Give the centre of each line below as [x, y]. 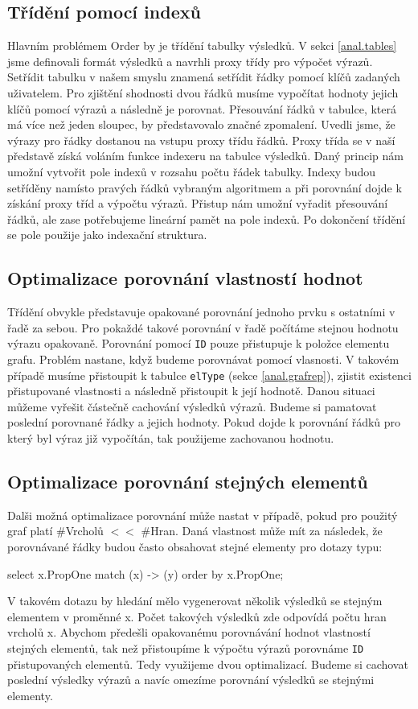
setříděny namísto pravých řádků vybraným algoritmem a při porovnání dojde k [205, 187]
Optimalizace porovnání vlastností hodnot [185, 278]
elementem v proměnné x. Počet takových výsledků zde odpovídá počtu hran [197, 616]
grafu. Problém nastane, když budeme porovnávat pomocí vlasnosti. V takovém [203, 359]
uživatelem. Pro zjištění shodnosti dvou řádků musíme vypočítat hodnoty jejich [203, 92]
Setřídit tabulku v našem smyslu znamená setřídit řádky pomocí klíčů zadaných [204, 77]
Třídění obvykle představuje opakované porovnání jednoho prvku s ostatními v [201, 312]
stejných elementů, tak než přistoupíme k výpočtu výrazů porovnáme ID [186, 647]
